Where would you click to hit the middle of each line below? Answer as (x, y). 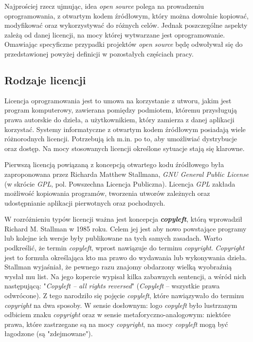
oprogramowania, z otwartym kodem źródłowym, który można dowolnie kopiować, (126, 15)
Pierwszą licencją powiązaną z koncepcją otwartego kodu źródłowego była (114, 164)
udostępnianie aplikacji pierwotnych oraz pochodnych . (85, 202)
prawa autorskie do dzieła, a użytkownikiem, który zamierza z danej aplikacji (119, 119)
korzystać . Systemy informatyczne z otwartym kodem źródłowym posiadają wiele (125, 129)
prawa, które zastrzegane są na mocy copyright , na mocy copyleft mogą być (116, 324)
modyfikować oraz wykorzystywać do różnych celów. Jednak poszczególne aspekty (126, 25)
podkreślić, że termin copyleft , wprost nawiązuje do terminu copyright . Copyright (125, 248)
